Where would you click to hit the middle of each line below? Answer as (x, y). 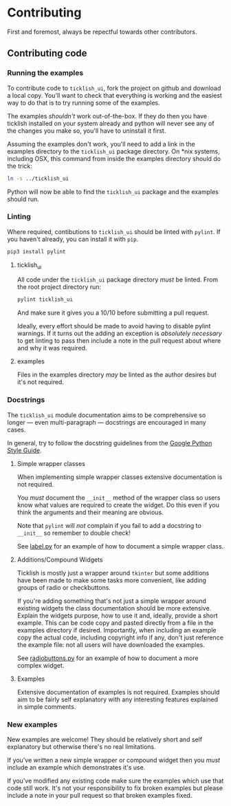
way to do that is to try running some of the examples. (84, 103)
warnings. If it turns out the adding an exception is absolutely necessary (119, 333)
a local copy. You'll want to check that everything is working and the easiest (114, 95)
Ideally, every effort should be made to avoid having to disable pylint (114, 326)
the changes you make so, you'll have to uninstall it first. (87, 130)
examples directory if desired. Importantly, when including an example (117, 630)
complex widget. (41, 665)
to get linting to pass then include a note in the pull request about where (119, 341)
